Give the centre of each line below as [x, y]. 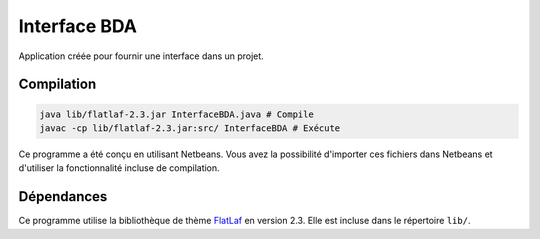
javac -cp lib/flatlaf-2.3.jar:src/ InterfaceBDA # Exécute [190, 128]
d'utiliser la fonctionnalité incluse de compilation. [119, 168]
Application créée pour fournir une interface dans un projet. [141, 56]
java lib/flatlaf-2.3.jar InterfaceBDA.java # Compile [176, 114]
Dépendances [63, 196]
